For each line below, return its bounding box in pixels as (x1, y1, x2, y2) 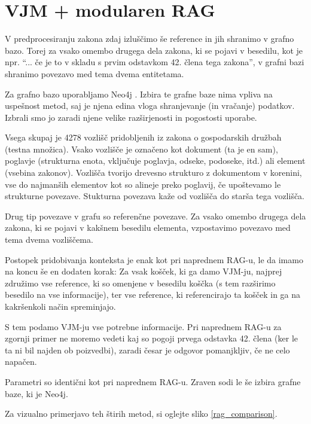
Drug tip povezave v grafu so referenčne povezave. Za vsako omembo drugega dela (5, 209, 306, 222)
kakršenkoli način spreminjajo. (5, 300, 116, 312)
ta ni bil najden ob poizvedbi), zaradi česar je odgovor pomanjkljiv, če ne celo (5, 343, 290, 356)
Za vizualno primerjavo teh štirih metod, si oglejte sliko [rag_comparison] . (5, 407, 278, 420)
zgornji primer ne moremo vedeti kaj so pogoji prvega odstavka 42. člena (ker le (5, 332, 298, 344)
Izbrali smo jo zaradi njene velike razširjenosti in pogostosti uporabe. (5, 111, 257, 123)
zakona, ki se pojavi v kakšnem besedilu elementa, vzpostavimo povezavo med (5, 221, 291, 234)
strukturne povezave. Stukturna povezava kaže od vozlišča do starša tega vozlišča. (5, 190, 305, 202)
